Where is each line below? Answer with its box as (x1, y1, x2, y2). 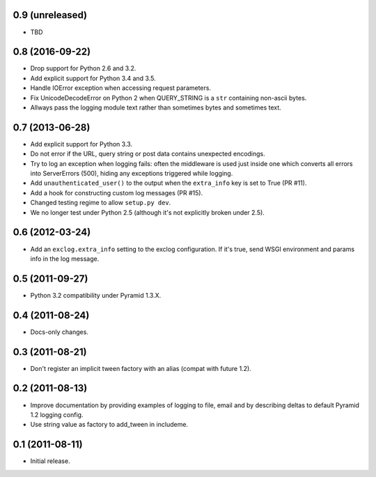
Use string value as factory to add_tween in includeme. (30, 421, 188, 429)
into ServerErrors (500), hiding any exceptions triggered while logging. (30, 169, 233, 178)
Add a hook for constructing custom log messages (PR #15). (30, 188, 203, 197)
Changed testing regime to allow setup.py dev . (30, 199, 171, 207)
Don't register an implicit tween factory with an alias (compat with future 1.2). (30, 364, 252, 372)
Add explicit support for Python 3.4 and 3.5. (30, 74, 156, 82)
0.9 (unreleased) (13, 9, 87, 21)
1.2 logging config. (30, 410, 84, 418)
